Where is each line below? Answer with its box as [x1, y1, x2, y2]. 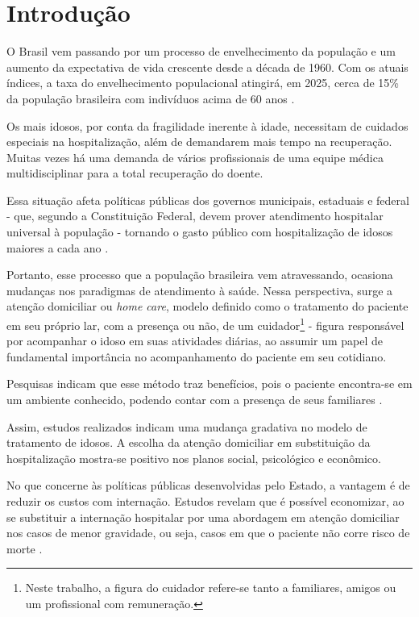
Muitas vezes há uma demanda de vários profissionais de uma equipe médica [6, 148, 384, 165]
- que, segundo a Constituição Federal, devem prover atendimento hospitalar [6, 207, 384, 224]
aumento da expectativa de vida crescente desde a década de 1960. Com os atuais [6, 58, 409, 75]
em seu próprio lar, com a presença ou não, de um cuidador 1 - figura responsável [6, 315, 404, 333]
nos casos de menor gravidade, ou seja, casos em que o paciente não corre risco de [6, 524, 410, 541]
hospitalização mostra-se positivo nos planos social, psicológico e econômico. [6, 449, 381, 466]
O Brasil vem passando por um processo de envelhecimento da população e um [6, 43, 396, 60]
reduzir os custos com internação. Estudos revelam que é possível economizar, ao [6, 493, 404, 510]
